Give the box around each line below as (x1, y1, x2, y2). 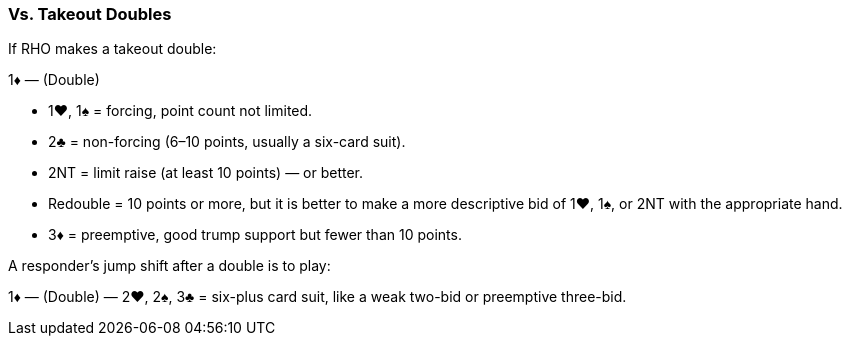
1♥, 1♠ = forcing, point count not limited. (48, 102, 313, 120)
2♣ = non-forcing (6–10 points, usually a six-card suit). (48, 133, 406, 151)
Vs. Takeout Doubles (8, 4, 172, 24)
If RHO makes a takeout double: (8, 40, 217, 58)
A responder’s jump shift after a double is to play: (8, 257, 331, 275)
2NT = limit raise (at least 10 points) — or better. (48, 164, 364, 182)
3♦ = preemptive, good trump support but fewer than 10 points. (48, 226, 462, 244)
